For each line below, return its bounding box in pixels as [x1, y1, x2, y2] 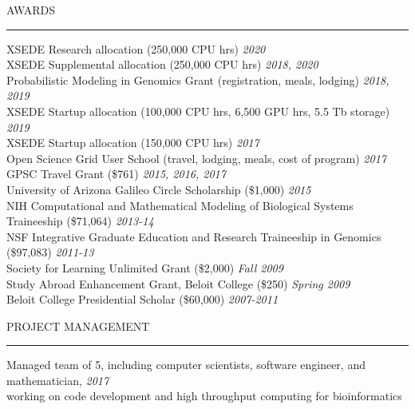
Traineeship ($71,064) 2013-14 [6, 212, 154, 229]
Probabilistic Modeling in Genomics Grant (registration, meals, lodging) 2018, [6, 71, 389, 88]
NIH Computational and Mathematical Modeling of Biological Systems [6, 197, 354, 213]
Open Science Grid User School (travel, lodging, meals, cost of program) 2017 [6, 149, 386, 166]
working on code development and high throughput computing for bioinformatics [6, 387, 402, 404]
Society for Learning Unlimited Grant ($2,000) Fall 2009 [6, 259, 283, 276]
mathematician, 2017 [6, 371, 109, 388]
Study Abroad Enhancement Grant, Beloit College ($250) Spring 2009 [6, 275, 350, 292]
